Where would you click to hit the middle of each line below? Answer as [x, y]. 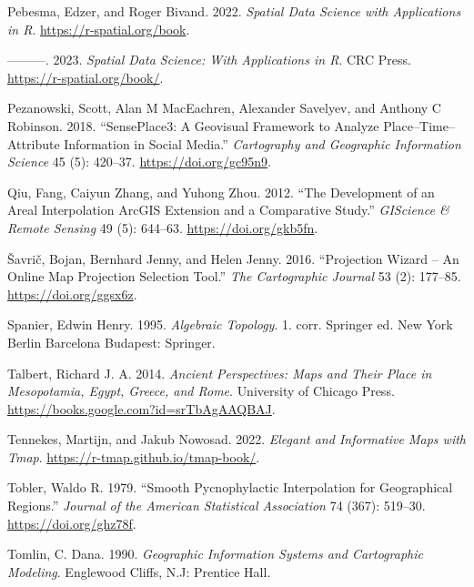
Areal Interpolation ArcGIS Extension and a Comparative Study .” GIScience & [228, 210]
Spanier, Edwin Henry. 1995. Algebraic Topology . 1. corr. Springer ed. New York [230, 324]
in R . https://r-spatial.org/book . [99, 29]
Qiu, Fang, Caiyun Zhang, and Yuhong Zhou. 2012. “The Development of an [221, 192]
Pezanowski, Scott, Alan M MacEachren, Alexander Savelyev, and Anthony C [224, 108]
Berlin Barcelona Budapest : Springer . [111, 342]
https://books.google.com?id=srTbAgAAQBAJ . [141, 408]
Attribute [34, 143]
